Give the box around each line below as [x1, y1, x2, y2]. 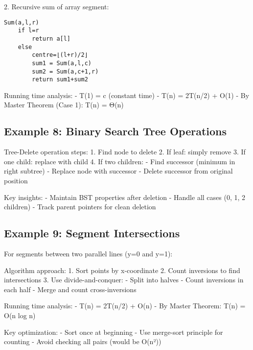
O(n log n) [4, 310, 36, 320]
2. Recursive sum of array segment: [4, 1, 109, 11]
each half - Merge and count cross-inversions [4, 284, 137, 294]
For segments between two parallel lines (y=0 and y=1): [4, 249, 173, 258]
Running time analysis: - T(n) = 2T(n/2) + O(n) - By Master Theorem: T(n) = [4, 300, 246, 311]
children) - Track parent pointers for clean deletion [4, 201, 156, 212]
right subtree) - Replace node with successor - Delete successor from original [4, 166, 233, 176]
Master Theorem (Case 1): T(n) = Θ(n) [4, 100, 124, 110]
